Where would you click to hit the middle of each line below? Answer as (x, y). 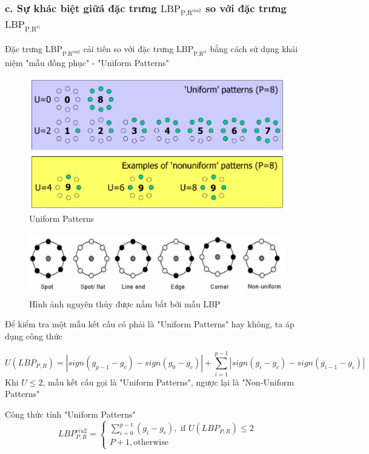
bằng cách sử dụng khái (254, 49)
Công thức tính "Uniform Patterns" (70, 414)
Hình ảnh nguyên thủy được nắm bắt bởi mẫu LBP (125, 303)
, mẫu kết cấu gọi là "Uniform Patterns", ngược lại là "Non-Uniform (168, 382)
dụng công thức (34, 335)
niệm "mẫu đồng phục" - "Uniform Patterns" (87, 63)
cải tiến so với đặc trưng (128, 49)
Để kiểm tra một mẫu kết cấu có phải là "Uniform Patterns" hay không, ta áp (150, 324)
